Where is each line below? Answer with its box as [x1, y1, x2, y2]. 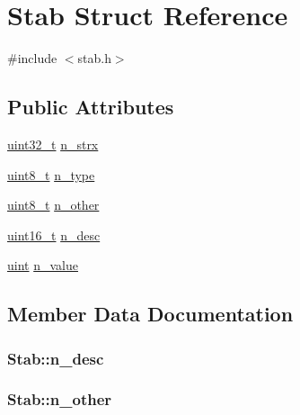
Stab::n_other [7, 388, 112, 410]
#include [7, 49, 57, 68]
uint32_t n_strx [7, 134, 99, 153]
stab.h [77, 49, 111, 68]
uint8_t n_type [7, 165, 95, 184]
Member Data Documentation [7, 300, 294, 328]
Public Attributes [7, 93, 174, 121]
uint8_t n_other [7, 195, 100, 214]
